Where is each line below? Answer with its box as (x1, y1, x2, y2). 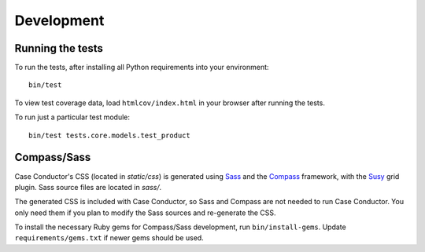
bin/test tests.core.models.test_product (28, 130, 190, 140)
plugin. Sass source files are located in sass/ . (14, 182, 162, 192)
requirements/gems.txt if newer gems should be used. (14, 233, 204, 243)
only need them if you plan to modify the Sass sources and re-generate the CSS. (14, 208, 276, 217)
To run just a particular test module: (14, 112, 130, 122)
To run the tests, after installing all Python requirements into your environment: (14, 63, 269, 72)
